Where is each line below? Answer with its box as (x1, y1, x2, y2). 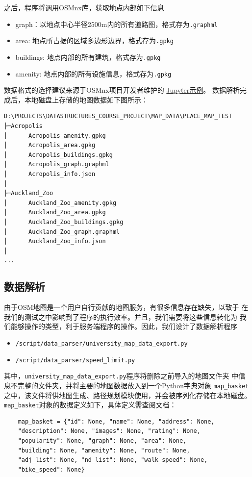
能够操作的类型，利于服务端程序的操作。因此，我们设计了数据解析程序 (10, 321, 237, 331)
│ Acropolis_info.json (4, 170, 96, 177)
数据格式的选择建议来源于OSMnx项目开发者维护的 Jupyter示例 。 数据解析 (4, 85, 240, 95)
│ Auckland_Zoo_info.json (4, 238, 106, 245)
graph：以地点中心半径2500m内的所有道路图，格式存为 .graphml (15, 19, 218, 29)
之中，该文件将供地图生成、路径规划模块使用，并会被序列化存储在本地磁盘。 (4, 390, 251, 400)
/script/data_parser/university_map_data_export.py (15, 340, 188, 347)
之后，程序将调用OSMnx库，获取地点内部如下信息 (4, 2, 164, 12)
